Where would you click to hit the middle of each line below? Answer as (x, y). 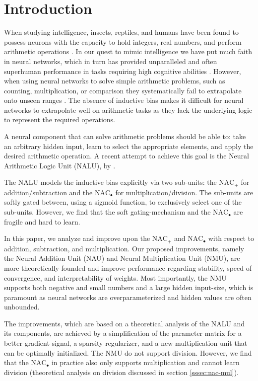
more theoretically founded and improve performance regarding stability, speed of (128, 267)
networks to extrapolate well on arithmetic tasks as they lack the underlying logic (128, 110)
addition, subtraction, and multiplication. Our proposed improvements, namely (124, 248)
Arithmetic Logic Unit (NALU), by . (60, 165)
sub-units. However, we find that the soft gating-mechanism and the (107, 212)
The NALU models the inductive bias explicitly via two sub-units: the (110, 182)
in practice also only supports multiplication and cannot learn (145, 362)
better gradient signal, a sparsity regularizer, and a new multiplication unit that (126, 343)
